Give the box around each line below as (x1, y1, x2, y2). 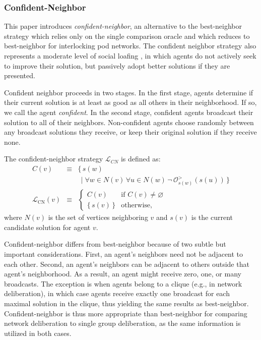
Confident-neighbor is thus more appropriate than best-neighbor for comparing (4, 308, 247, 318)
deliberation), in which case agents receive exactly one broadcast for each (4, 288, 230, 299)
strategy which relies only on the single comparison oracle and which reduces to (4, 30, 250, 41)
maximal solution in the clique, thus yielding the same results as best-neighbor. (4, 298, 249, 309)
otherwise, (121, 201, 152, 209)
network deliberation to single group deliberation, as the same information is (4, 318, 241, 328)
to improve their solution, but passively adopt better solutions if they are (4, 60, 230, 71)
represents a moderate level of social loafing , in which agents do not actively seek (4, 50, 256, 61)
